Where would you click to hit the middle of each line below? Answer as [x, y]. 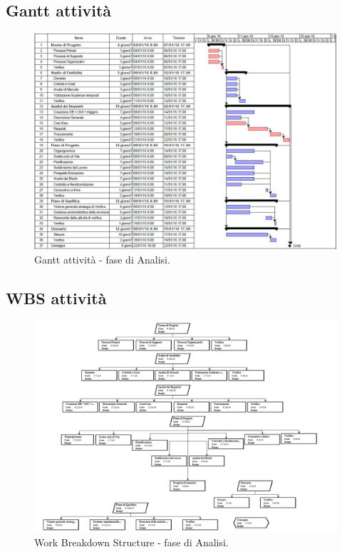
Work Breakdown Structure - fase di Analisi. [131, 542]
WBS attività [56, 298]
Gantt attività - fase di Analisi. [102, 260]
